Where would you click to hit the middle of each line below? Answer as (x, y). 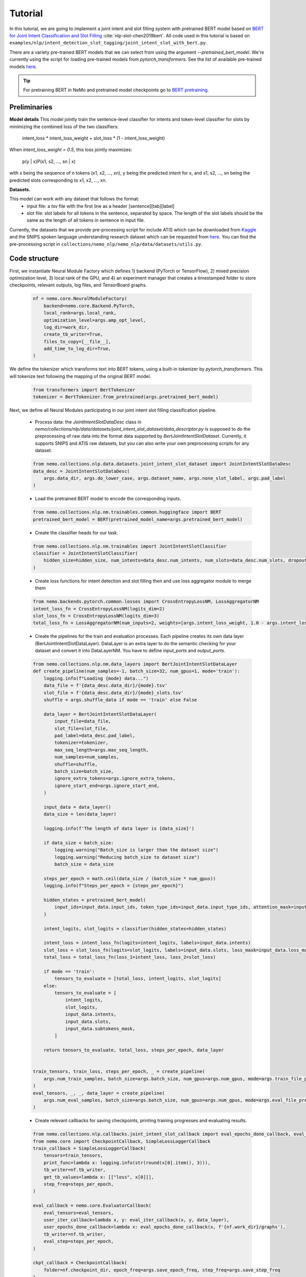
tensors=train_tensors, (73, 1155)
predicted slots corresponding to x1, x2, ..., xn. (58, 180)
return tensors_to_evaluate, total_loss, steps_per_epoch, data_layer (134, 1050)
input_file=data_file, (83, 721)
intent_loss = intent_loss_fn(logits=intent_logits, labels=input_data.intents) (147, 943)
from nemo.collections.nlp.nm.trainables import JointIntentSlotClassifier (130, 546)
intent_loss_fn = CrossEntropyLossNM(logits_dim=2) (99, 609)
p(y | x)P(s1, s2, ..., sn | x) (49, 161)
